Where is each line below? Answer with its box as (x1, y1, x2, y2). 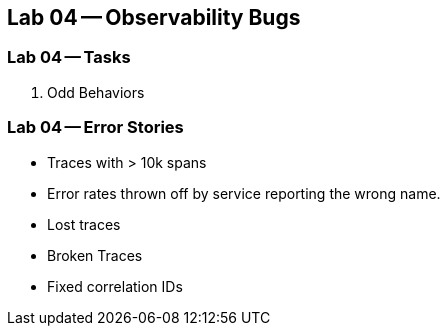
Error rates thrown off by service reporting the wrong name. (47, 184, 441, 202)
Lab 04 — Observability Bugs (7, 5, 301, 30)
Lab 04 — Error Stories (7, 117, 184, 138)
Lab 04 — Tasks (7, 47, 131, 68)
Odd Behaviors (47, 83, 145, 101)
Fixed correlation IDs (47, 277, 183, 295)
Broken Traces (47, 246, 143, 264)
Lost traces (47, 215, 121, 233)
